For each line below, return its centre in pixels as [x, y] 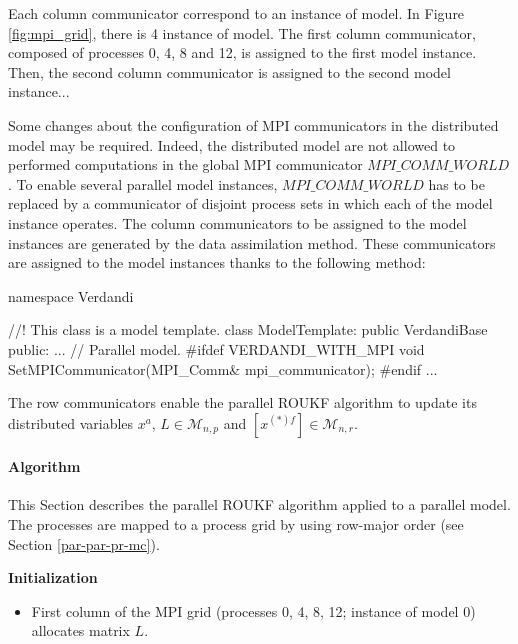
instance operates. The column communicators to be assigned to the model [237, 222]
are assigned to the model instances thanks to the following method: [217, 262]
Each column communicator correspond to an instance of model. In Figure [236, 13]
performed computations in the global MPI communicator [185, 164]
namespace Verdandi [71, 295]
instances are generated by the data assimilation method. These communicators [252, 242]
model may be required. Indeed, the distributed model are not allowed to [232, 144]
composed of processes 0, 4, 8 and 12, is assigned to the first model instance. [242, 52]
